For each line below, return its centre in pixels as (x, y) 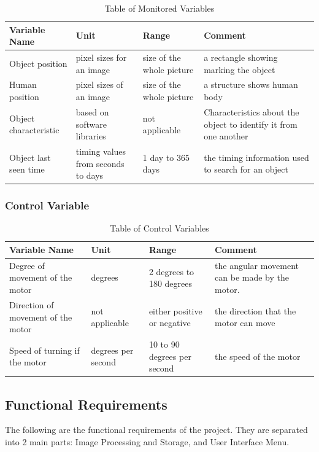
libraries (91, 136)
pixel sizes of (99, 84)
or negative (170, 323)
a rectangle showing (241, 57)
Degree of (27, 265)
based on (92, 111)
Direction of (32, 304)
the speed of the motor (258, 356)
